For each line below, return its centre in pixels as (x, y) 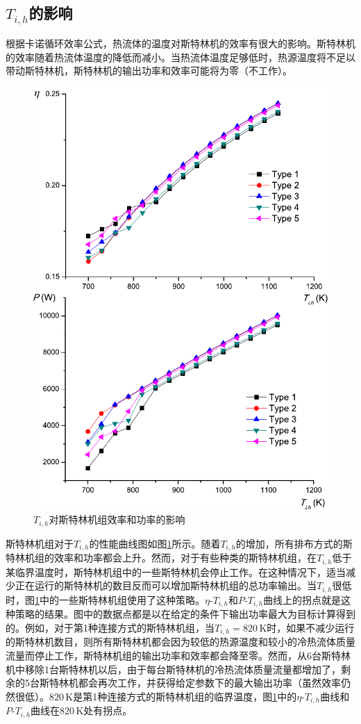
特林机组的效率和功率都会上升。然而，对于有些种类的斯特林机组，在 (161, 558)
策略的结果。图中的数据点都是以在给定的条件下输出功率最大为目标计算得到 (185, 614)
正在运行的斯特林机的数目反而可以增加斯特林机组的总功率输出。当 (166, 585)
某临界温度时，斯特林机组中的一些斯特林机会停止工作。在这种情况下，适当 (176, 571)
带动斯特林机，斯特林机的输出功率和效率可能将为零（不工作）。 (149, 71)
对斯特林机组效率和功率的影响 (117, 519)
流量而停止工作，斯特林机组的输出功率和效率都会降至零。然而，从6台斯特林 (178, 655)
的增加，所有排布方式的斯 (294, 543)
